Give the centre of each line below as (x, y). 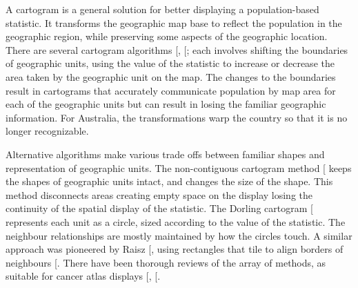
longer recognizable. (47, 131)
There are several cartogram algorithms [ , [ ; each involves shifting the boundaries (177, 49)
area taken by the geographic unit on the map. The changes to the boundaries (171, 76)
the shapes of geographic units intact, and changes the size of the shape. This (169, 181)
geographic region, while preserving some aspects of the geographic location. (167, 36)
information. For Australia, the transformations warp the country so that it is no (177, 117)
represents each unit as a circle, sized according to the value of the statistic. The (176, 221)
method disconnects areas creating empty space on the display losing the (159, 194)
